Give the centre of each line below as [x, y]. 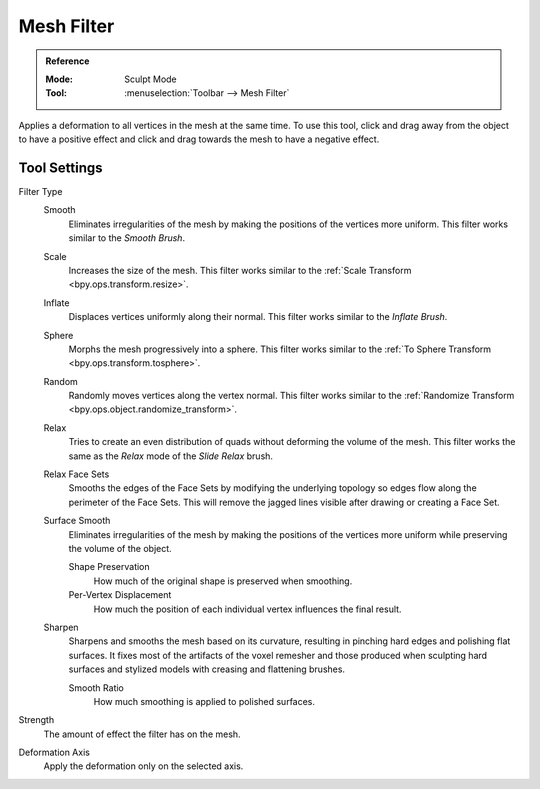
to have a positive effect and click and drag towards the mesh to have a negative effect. [199, 139]
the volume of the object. [120, 548]
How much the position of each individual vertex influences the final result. [247, 609]
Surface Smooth [77, 521]
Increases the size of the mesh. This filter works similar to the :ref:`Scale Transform [240, 270]
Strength [36, 720]
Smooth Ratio [96, 687]
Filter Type [40, 192]
